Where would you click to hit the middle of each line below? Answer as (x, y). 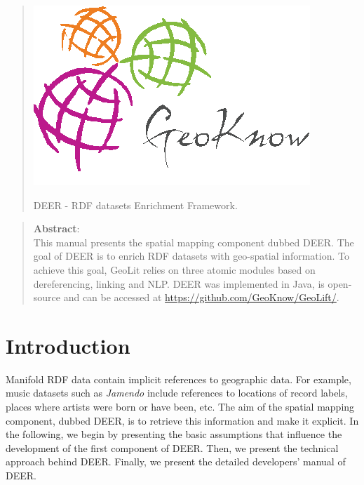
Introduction (68, 345)
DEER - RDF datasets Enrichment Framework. (135, 205)
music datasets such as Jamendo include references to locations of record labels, (177, 393)
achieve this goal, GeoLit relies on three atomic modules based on (174, 269)
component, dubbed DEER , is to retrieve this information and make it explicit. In (182, 420)
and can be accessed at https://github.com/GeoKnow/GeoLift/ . (201, 297)
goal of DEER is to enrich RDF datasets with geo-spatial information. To (191, 256)
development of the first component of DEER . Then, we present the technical (172, 447)
